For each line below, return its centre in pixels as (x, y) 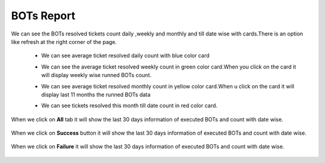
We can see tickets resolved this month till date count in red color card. (129, 106)
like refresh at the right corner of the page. (64, 42)
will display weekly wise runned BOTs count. (96, 75)
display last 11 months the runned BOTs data (96, 94)
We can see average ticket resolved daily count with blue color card (125, 56)
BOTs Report (43, 16)
